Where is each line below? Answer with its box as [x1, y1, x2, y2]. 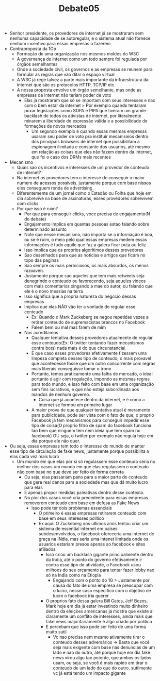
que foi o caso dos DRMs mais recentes [31, 154, 111, 160]
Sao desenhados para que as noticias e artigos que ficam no [24, 252, 145, 258]
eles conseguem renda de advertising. [16, 185, 94, 191]
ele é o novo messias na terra [24, 289, 83, 294]
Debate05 [58, 3, 100, 14]
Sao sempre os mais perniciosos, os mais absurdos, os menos [24, 263, 149, 269]
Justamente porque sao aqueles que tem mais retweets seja [24, 273, 144, 279]
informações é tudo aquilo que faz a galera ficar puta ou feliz [24, 242, 146, 248]
